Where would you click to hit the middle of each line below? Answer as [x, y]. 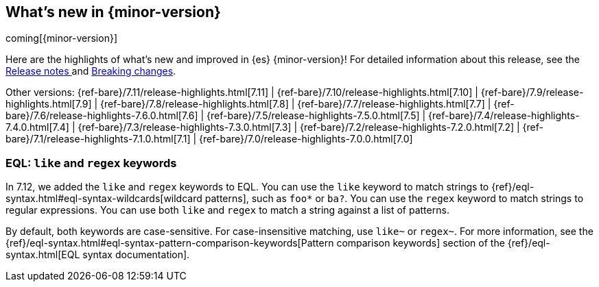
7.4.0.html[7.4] [37, 127]
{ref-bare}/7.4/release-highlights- [504, 116]
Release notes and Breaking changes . [91, 71]
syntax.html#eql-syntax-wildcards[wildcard [104, 199]
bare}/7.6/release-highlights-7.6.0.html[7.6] [102, 116]
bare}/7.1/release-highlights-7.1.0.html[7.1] [98, 139]
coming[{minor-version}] [62, 38]
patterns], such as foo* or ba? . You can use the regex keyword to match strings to [394, 199]
